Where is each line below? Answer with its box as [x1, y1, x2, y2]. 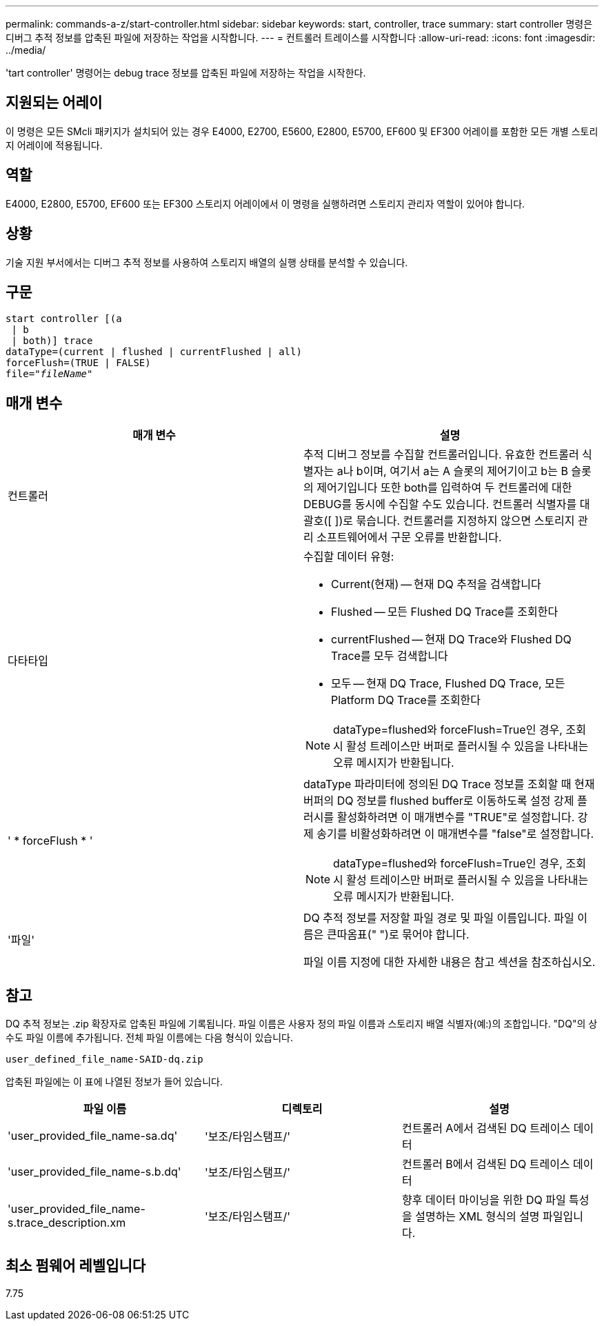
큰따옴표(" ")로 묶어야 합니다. [326, 927, 470, 942]
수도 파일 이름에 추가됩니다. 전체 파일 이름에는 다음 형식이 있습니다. [6, 1032, 294, 1044]
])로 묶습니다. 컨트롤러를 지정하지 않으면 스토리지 [334, 514, 575, 528]
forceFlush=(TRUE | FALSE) [6, 357, 151, 369]
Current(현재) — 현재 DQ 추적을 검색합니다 [331, 577, 541, 592]
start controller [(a [6, 313, 122, 325]
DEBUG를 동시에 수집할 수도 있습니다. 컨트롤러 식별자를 [303, 497, 577, 512]
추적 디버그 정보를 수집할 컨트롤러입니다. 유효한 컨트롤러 [303, 448, 579, 462]
